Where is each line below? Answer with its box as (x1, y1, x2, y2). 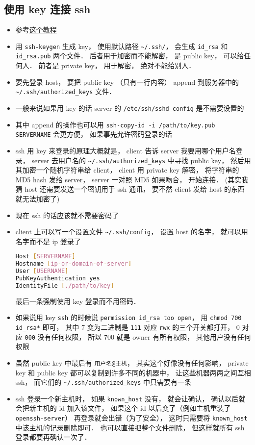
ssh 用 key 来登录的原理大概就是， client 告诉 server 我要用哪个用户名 (15, 145, 236, 155)
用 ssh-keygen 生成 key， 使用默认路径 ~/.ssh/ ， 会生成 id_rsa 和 (15, 41, 228, 51)
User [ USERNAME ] (15, 268, 69, 275)
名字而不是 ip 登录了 (15, 236, 81, 246)
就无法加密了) (15, 193, 60, 203)
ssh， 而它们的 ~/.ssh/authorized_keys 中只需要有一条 (15, 377, 192, 387)
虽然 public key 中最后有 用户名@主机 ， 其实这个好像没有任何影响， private (15, 357, 249, 368)
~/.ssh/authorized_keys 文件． (15, 86, 116, 97)
